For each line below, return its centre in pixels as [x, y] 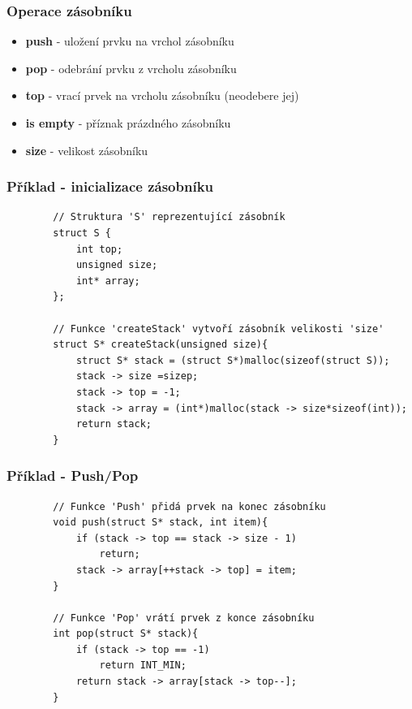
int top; [99, 249]
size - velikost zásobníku [87, 150]
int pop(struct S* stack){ [126, 634]
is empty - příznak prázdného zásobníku [128, 123]
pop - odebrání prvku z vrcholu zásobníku [131, 68]
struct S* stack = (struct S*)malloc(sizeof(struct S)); [233, 360]
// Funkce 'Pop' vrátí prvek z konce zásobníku [184, 618]
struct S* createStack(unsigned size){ [161, 345]
